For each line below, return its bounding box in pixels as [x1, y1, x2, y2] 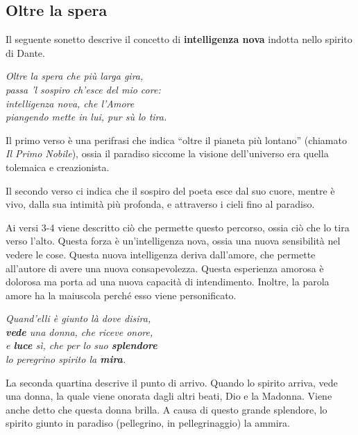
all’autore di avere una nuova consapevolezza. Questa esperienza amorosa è [6, 260, 324, 275]
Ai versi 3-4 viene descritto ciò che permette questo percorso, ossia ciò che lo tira [6, 220, 350, 234]
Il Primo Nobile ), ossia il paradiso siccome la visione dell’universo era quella [6, 146, 329, 161]
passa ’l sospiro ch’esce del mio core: [6, 82, 161, 96]
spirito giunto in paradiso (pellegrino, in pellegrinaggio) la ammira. [6, 416, 290, 430]
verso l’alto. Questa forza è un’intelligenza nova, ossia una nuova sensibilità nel [6, 233, 341, 248]
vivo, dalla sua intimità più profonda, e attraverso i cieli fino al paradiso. [6, 197, 315, 211]
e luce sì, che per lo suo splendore [6, 338, 157, 353]
